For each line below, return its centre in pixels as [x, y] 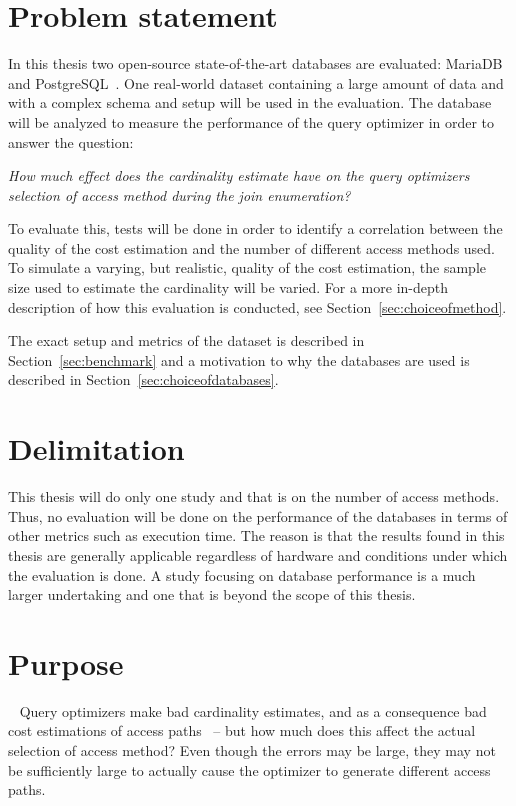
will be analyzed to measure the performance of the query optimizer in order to [251, 121]
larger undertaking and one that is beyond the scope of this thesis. [212, 594]
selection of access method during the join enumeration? [179, 194]
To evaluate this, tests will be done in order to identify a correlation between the [255, 228]
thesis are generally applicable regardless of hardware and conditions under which [258, 554]
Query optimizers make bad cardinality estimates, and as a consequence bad [253, 710]
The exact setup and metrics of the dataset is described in [186, 340]
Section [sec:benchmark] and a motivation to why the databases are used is [239, 359]
